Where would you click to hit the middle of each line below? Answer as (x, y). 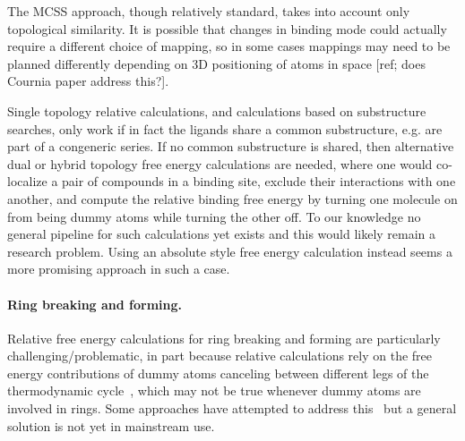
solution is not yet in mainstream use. (111, 425)
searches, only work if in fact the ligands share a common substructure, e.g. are (225, 128)
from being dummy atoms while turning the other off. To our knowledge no (214, 216)
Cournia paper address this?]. (88, 81)
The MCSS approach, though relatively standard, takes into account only (209, 11)
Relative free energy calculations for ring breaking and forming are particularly (224, 338)
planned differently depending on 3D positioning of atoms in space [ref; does (216, 63)
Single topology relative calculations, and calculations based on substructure (217, 110)
